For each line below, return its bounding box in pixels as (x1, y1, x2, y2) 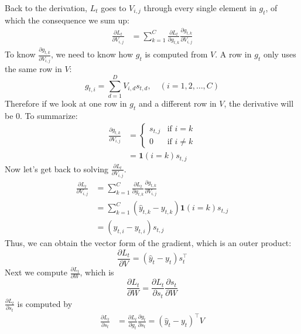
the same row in (5, 63, 62, 75)
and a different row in (138, 97, 217, 109)
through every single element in (143, 2, 256, 13)
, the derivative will (224, 97, 294, 109)
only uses (263, 48, 296, 60)
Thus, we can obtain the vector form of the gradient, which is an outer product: (5, 237, 292, 249)
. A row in (215, 48, 252, 60)
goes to (101, 2, 126, 13)
